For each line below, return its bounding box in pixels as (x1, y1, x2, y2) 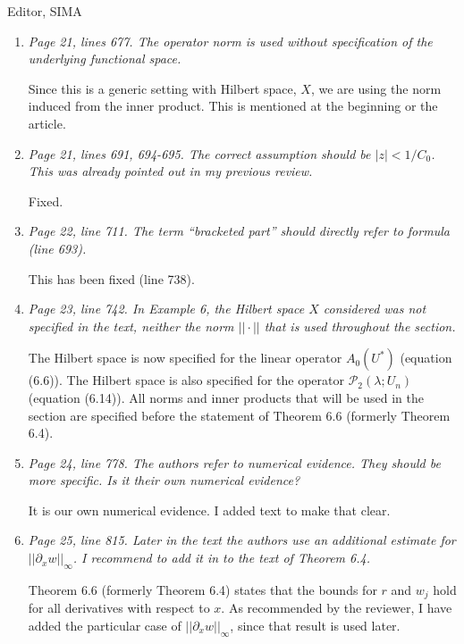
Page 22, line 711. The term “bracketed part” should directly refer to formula (28, 222, 450, 240)
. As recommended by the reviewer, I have (221, 598, 452, 617)
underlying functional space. (28, 49, 181, 68)
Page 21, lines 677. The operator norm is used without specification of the (28, 31, 433, 50)
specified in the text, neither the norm (28, 316, 234, 335)
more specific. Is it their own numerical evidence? (28, 471, 300, 489)
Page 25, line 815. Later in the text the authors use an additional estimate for (28, 531, 456, 549)
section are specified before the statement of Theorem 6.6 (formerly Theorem (28, 406, 451, 424)
